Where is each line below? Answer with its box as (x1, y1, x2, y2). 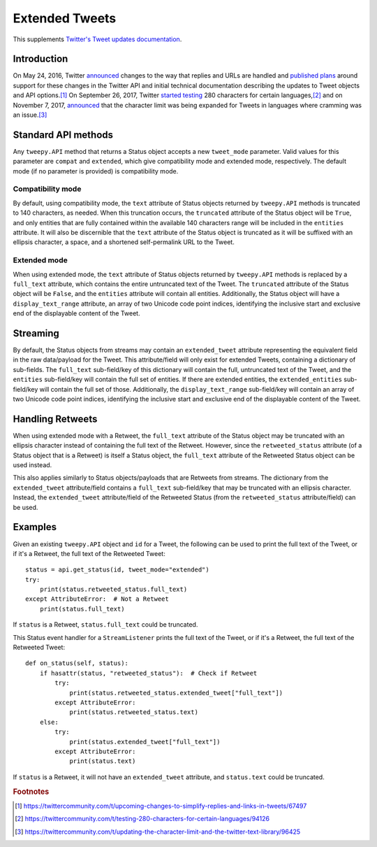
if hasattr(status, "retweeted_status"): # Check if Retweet (39, 669, 258, 677)
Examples (13, 521, 57, 533)
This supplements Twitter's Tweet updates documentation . (13, 35, 182, 43)
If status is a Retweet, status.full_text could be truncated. (13, 620, 198, 629)
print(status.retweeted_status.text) (69, 709, 199, 716)
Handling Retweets (13, 413, 98, 425)
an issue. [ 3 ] (13, 111, 47, 119)
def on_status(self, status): (25, 660, 129, 667)
